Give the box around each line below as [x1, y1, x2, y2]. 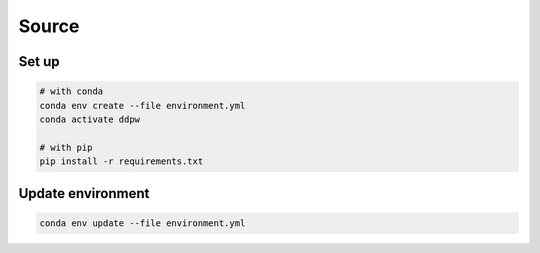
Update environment [18, 185, 150, 202]
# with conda [39, 86, 104, 97]
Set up [18, 53, 60, 70]
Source [18, 15, 80, 37]
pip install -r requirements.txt [39, 156, 204, 167]
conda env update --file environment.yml [39, 217, 246, 229]
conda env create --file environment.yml [39, 100, 246, 111]
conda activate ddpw [39, 113, 140, 125]
